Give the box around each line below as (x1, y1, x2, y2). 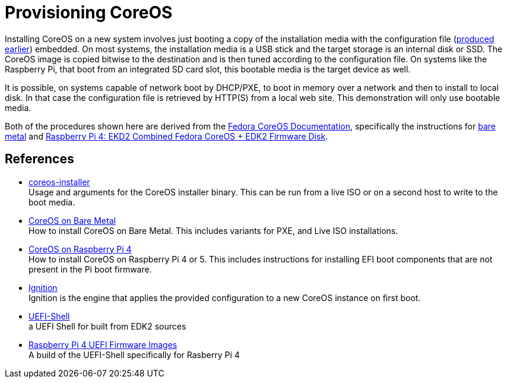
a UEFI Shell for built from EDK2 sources (28, 321, 186, 331)
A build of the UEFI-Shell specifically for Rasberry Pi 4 (28, 349, 240, 360)
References (5, 151, 74, 167)
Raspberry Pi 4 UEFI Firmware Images (28, 339, 178, 350)
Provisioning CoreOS (5, 2, 173, 23)
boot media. (28, 197, 75, 207)
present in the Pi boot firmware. (28, 264, 152, 274)
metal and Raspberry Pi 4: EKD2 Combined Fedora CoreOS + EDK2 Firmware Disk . (5, 131, 328, 141)
